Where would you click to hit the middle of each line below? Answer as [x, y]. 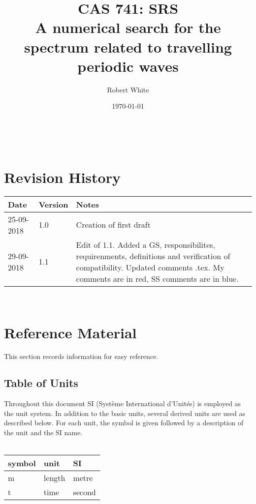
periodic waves [128, 66]
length [54, 478]
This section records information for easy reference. [81, 356]
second [84, 492]
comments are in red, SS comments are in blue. [157, 278]
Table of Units [41, 383]
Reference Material [70, 333]
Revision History [62, 177]
